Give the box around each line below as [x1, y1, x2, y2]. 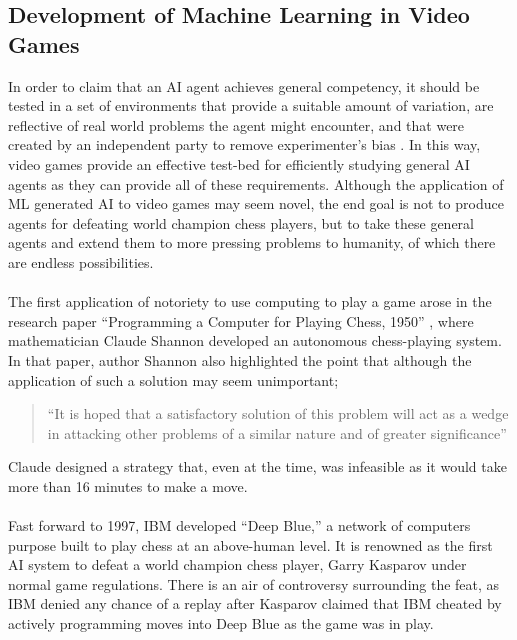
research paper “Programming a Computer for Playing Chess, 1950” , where [8, 310, 474, 331]
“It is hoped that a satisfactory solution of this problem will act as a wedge [47, 403, 509, 424]
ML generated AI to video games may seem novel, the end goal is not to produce [8, 193, 504, 214]
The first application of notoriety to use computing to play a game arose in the [8, 291, 492, 312]
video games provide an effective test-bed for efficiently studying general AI [8, 153, 470, 174]
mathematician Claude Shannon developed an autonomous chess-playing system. [8, 330, 502, 351]
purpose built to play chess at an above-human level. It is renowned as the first [8, 534, 493, 555]
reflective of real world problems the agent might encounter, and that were [8, 114, 465, 135]
